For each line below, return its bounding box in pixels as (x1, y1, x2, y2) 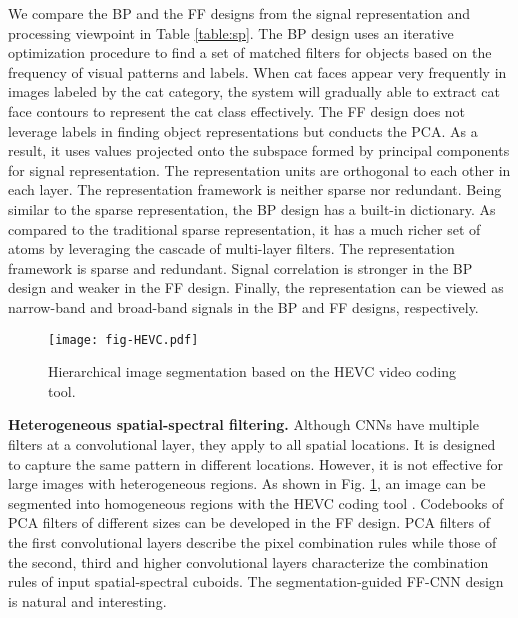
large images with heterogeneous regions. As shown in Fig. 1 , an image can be (8, 473, 486, 494)
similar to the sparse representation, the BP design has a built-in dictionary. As (8, 198, 496, 219)
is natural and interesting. (8, 590, 167, 611)
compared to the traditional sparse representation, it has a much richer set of (8, 218, 481, 239)
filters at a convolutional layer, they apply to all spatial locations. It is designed (8, 433, 496, 454)
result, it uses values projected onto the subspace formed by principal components (8, 140, 510, 161)
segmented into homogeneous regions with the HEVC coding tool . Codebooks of (8, 492, 504, 513)
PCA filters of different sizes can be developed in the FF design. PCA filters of (8, 512, 490, 533)
